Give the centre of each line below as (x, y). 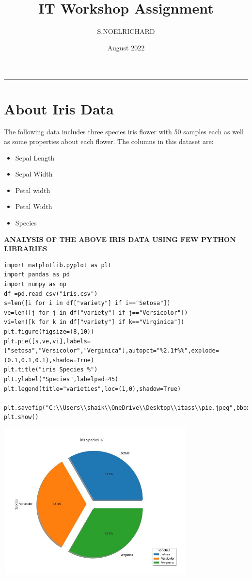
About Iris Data (59, 108)
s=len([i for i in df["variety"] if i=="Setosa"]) (87, 303)
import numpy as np (35, 284)
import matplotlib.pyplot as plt (58, 265)
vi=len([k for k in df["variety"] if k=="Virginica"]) (94, 322)
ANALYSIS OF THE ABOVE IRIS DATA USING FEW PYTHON (120, 239)
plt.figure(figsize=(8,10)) (49, 331)
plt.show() (21, 417)
